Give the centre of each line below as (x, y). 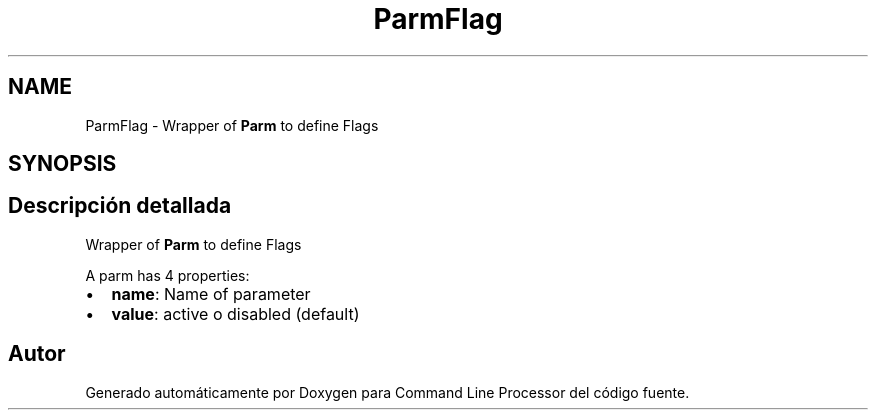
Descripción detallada (120, 206)
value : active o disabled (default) (235, 313)
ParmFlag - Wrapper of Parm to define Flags (232, 125)
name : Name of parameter (211, 293)
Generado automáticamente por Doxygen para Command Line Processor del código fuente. (387, 392)
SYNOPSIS (62, 164)
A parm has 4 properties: (167, 275)
